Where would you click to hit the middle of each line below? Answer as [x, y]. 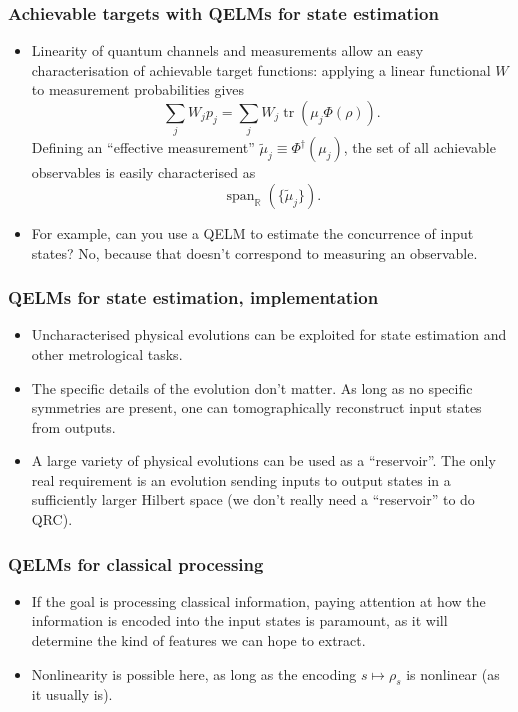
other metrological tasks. [107, 353]
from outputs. [73, 426]
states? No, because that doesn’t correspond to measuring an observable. [254, 252]
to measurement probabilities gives [138, 89]
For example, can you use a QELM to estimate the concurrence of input [252, 232]
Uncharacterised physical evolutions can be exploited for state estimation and [269, 334]
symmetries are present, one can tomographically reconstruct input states [256, 407]
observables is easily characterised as [143, 172]
